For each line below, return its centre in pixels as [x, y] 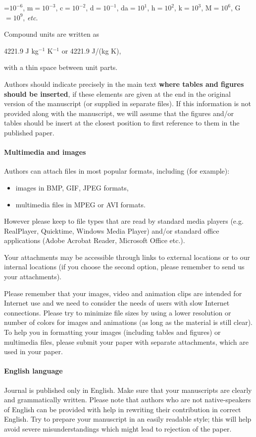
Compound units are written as [51, 34]
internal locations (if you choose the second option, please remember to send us [124, 267]
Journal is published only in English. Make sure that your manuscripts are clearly [128, 390]
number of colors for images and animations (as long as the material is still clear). [128, 322]
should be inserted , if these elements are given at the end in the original [118, 94]
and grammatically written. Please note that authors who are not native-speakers [128, 400]
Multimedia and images [45, 152]
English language [33, 371]
